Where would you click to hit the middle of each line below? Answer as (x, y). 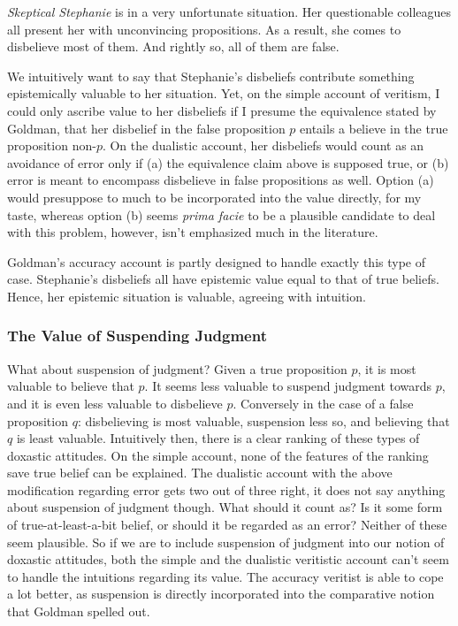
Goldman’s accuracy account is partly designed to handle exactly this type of (216, 261)
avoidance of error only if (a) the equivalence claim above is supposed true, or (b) (228, 162)
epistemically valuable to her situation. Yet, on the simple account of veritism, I (224, 93)
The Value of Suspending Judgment (137, 336)
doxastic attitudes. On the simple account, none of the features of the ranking (218, 455)
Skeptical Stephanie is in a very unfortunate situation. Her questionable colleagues (229, 11)
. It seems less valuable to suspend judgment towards (288, 386)
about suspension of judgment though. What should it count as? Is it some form (225, 507)
